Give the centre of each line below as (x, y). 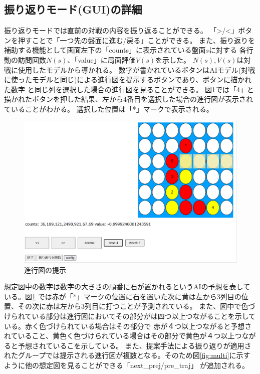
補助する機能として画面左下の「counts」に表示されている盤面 (105, 50)
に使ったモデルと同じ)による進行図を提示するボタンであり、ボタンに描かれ (128, 79)
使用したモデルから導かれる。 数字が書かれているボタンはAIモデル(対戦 (137, 69)
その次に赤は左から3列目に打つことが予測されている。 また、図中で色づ (137, 306)
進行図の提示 (45, 269)
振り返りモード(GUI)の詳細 (73, 9)
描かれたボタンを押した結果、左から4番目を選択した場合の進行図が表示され (128, 99)
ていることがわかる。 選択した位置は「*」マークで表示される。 (109, 109)
